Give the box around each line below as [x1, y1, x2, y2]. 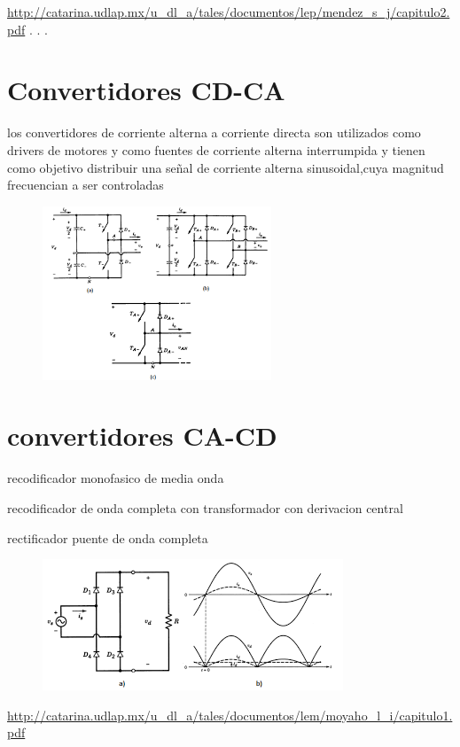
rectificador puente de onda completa [7, 528, 208, 547]
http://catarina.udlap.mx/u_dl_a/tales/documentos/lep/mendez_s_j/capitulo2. [7, 3, 450, 20]
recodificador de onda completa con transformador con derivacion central [7, 499, 403, 517]
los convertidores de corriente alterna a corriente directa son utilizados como [7, 123, 421, 142]
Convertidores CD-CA [7, 72, 285, 108]
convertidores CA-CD [7, 417, 277, 454]
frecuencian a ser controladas [7, 175, 164, 194]
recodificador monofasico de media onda [7, 469, 224, 487]
